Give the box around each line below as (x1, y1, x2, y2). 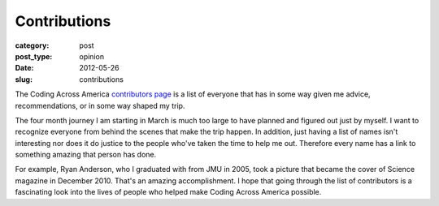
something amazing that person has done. (15, 150, 157, 160)
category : (15, 41, 50, 50)
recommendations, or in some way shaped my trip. (15, 101, 185, 110)
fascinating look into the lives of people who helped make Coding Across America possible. (15, 187, 322, 197)
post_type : (15, 51, 53, 61)
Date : (15, 63, 34, 73)
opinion (79, 51, 105, 61)
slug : (15, 74, 33, 84)
